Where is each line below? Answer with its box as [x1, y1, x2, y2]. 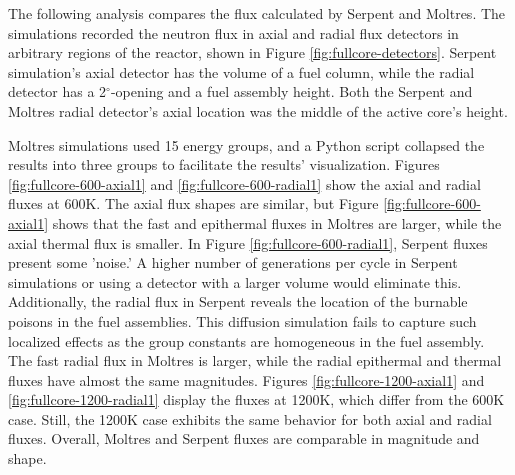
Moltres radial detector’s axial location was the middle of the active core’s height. [8, 100, 508, 121]
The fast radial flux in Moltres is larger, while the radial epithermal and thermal [8, 350, 502, 371]
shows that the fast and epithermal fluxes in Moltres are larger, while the [52, 212, 502, 233]
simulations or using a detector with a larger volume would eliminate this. [8, 271, 462, 292]
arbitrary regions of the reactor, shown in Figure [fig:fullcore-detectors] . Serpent [8, 42, 497, 63]
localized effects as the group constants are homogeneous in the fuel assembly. [8, 330, 485, 351]
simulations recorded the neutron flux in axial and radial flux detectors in [8, 22, 459, 43]
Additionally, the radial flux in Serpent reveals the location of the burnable [8, 291, 468, 312]
